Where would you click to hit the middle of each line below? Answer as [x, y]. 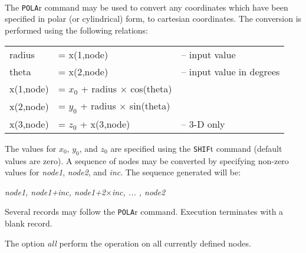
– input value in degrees [231, 71]
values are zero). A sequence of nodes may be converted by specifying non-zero [147, 160]
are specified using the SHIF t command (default [196, 148]
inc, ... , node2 [139, 192]
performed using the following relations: [76, 30]
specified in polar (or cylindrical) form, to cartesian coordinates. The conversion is [153, 19]
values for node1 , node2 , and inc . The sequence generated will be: [123, 172]
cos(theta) [151, 88]
